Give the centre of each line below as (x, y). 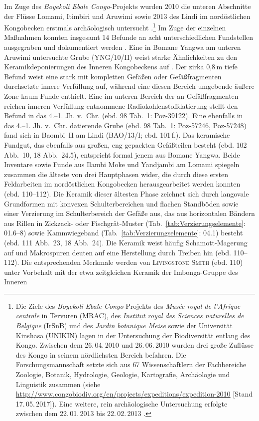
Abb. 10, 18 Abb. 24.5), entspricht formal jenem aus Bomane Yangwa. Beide (122, 154)
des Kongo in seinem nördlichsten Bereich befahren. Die (101, 354)
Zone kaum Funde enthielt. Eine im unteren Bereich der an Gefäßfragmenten (121, 96)
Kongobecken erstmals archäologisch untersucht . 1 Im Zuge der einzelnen (115, 27)
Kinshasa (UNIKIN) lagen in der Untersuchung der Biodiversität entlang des (133, 335)
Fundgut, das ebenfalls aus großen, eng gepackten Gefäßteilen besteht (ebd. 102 (126, 144)
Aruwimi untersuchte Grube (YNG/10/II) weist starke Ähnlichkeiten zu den (121, 57)
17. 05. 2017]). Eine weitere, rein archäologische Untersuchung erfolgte (122, 403)
